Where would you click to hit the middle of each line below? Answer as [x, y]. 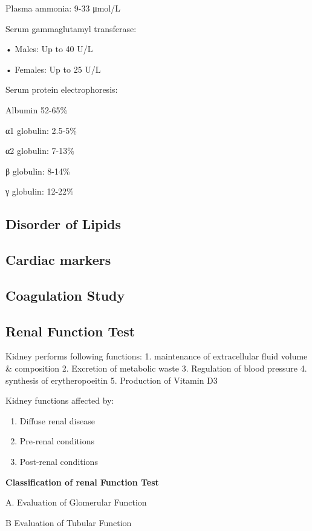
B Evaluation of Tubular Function [69, 522]
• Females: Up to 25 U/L [53, 69]
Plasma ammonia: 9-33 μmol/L [63, 8]
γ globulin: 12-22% [40, 191]
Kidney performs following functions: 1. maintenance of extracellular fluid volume [157, 356]
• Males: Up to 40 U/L [49, 49]
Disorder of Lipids [63, 224]
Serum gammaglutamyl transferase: [71, 28]
